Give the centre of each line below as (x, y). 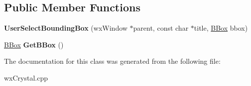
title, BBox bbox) (221, 28)
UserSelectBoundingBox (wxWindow (66, 28)
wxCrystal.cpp (26, 77)
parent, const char (161, 28)
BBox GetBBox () (34, 44)
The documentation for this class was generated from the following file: (112, 61)
